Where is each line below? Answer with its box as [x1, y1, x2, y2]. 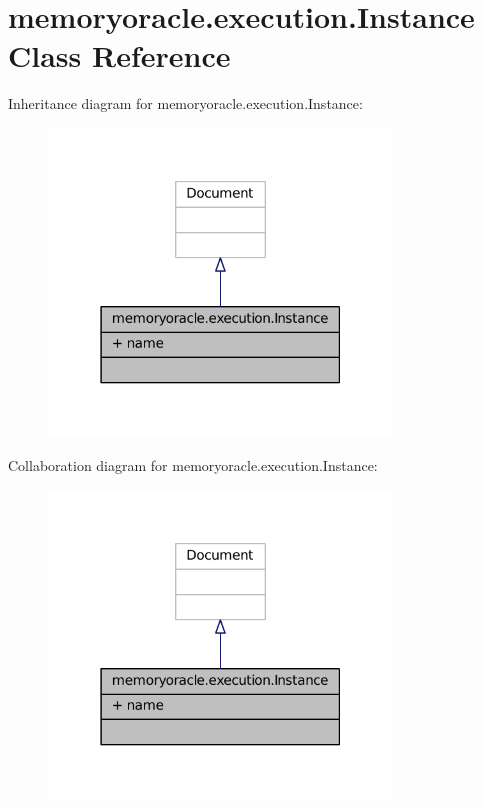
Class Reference [8, 35, 231, 76]
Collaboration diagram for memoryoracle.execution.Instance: [8, 455, 378, 476]
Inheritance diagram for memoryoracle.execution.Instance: [8, 93, 363, 114]
